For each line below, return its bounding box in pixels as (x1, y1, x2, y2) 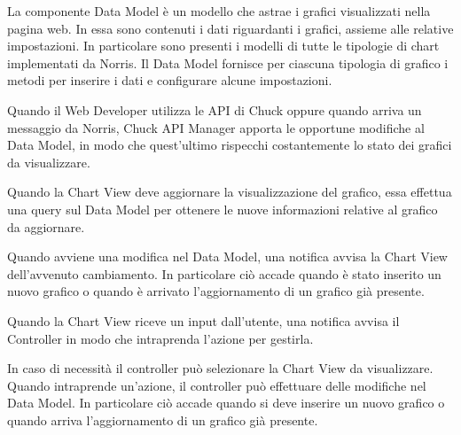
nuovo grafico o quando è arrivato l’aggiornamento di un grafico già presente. (7, 282, 425, 300)
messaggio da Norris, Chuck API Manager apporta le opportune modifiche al (7, 118, 425, 136)
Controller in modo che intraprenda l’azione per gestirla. (7, 329, 314, 347)
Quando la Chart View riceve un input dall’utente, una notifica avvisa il (7, 311, 400, 330)
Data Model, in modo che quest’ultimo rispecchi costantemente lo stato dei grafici (7, 136, 452, 154)
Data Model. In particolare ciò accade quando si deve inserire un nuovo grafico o (7, 393, 445, 412)
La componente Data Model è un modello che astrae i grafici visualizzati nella (7, 2, 431, 19)
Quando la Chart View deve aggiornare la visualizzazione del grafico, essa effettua (7, 183, 452, 201)
